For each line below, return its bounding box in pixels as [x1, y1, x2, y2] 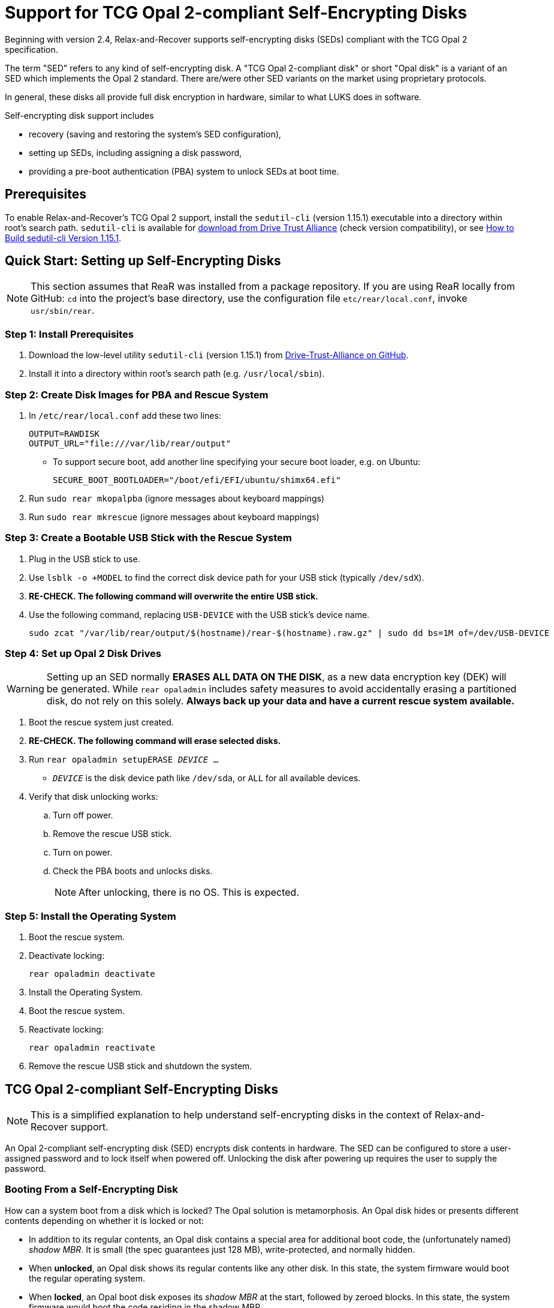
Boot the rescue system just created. [29, 717, 174, 728]
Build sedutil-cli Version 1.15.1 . [5, 232, 122, 243]
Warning [7, 683, 44, 695]
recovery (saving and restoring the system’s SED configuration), [29, 128, 281, 139]
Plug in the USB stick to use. [29, 553, 140, 564]
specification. [5, 44, 58, 55]
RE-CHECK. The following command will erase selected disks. [29, 736, 281, 746]
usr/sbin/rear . [31, 304, 95, 317]
